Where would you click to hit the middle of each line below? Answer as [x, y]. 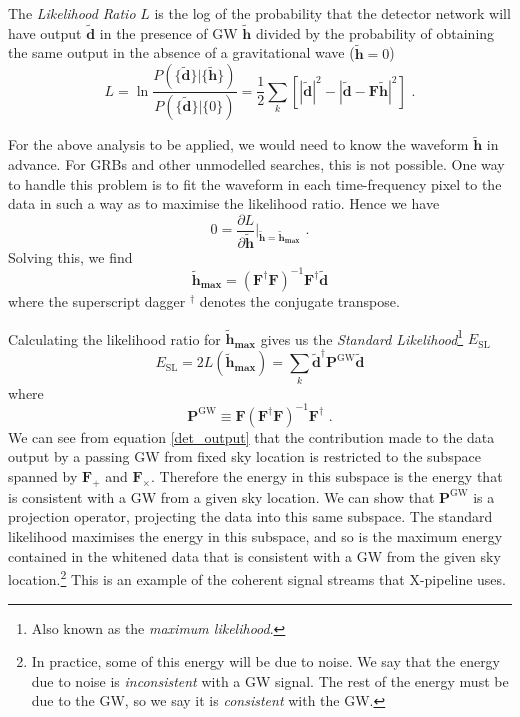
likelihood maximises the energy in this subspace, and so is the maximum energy [255, 536]
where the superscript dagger [97, 300]
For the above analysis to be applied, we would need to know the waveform [238, 144]
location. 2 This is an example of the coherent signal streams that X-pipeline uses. [257, 577]
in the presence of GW [168, 32]
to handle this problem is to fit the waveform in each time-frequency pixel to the [255, 183]
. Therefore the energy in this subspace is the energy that [326, 476]
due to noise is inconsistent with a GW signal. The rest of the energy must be [270, 680]
